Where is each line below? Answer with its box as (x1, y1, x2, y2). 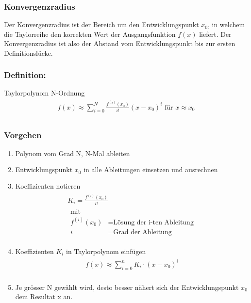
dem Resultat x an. (15, 291, 73, 302)
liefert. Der (199, 29, 232, 39)
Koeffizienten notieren (15, 180, 81, 191)
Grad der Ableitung (113, 228, 172, 236)
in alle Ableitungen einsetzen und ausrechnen (84, 164, 218, 175)
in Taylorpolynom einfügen (66, 246, 146, 256)
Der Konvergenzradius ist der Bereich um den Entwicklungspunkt (4, 19, 199, 30)
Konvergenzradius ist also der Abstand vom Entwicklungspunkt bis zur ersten (4, 38, 235, 48)
